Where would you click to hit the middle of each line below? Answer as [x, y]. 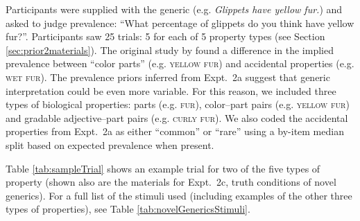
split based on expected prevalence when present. [110, 144]
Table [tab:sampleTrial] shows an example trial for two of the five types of [163, 168]
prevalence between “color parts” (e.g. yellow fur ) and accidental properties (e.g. [180, 63]
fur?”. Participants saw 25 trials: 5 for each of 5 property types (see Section [165, 36]
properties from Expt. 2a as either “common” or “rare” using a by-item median [175, 131]
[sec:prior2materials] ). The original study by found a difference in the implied [170, 50]
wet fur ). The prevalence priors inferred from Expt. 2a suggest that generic [168, 77]
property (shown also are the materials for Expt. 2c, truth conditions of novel [171, 182]
